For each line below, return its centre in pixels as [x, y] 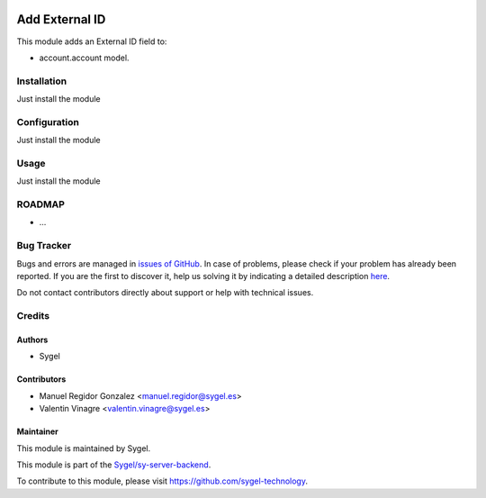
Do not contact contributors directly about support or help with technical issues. [165, 293]
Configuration [48, 122]
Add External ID [61, 19]
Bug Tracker [44, 246]
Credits [33, 316]
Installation [42, 81]
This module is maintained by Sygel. [84, 448]
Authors [32, 340]
